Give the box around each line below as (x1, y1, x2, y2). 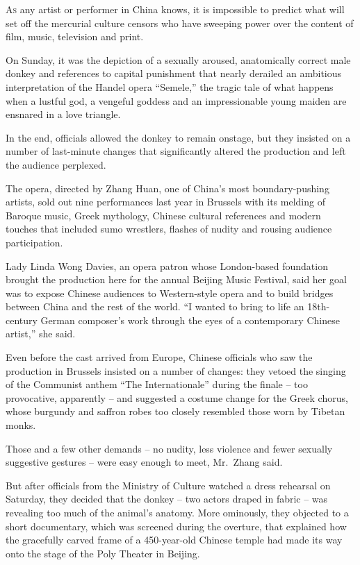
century (6, 312, 38, 327)
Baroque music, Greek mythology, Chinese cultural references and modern (6, 208, 321, 222)
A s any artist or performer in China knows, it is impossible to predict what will (6, 2, 345, 16)
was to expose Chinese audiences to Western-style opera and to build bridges (6, 285, 334, 300)
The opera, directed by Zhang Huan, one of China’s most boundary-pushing (6, 180, 329, 195)
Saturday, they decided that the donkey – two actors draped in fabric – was (6, 491, 328, 506)
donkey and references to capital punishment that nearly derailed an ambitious (6, 66, 342, 81)
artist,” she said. (6, 326, 76, 341)
